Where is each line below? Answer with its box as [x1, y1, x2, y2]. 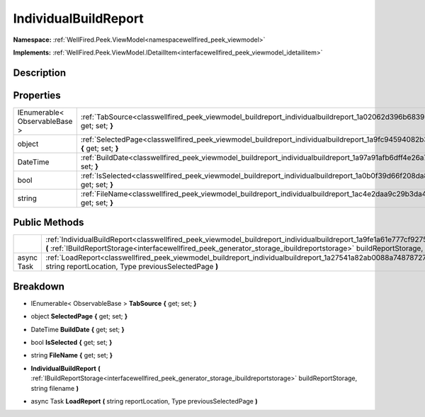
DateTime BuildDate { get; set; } [30, 325, 125, 333]
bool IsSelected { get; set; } [30, 338, 113, 347]
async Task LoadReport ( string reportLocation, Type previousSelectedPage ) [30, 397, 258, 406]
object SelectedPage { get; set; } [30, 312, 128, 321]
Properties [13, 89, 61, 101]
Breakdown [13, 280, 65, 292]
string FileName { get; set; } [30, 351, 113, 360]
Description [13, 67, 67, 79]
